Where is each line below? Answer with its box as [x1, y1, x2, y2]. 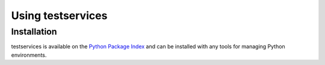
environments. [11, 51, 47, 58]
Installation [11, 26, 57, 37]
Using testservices [11, 9, 108, 22]
